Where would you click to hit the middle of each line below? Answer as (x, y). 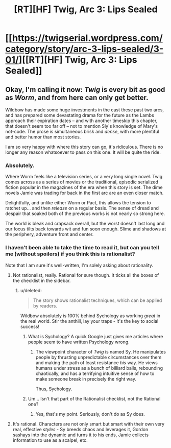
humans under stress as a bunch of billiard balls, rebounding (99, 368)
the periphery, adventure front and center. (50, 234)
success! (30, 326)
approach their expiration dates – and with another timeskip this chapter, (81, 121)
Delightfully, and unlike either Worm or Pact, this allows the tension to (78, 203)
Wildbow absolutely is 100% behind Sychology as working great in (90, 316)
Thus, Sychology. (54, 389)
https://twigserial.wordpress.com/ (88, 38)
